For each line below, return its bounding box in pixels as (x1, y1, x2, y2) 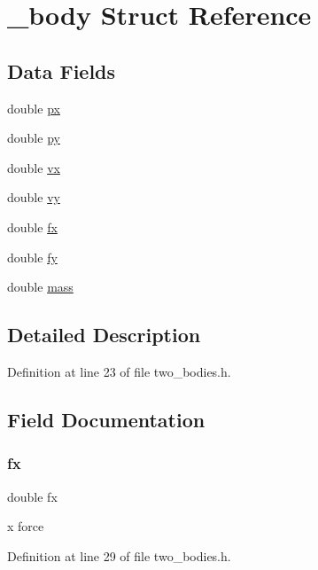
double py (7, 129, 60, 147)
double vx (7, 158, 60, 176)
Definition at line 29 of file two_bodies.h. (7, 546, 231, 565)
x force (7, 517, 44, 535)
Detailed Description (7, 321, 201, 348)
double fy (7, 247, 58, 266)
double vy (7, 188, 60, 207)
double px (7, 98, 60, 117)
